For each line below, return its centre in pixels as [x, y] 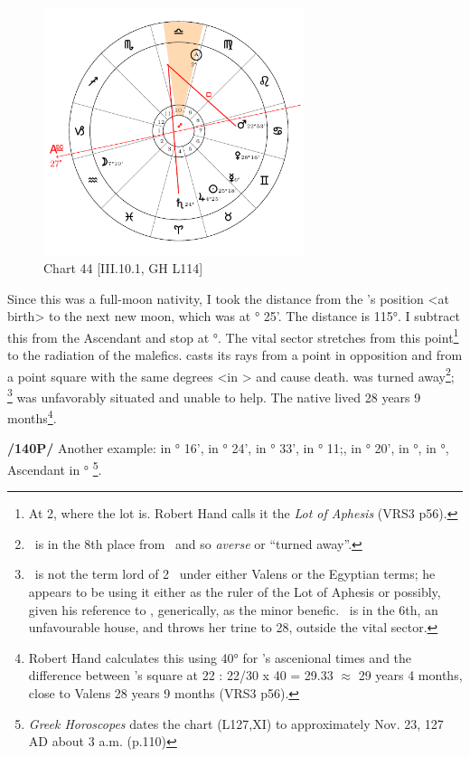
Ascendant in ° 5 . [55, 468]
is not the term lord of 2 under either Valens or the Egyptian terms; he [235, 574]
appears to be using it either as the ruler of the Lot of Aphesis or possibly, [235, 591]
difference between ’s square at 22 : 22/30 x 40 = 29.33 [181, 675]
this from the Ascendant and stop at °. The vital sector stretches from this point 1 [233, 336]
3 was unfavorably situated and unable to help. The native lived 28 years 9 [214, 395]
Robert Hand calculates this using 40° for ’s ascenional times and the [220, 657]
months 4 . [32, 416]
